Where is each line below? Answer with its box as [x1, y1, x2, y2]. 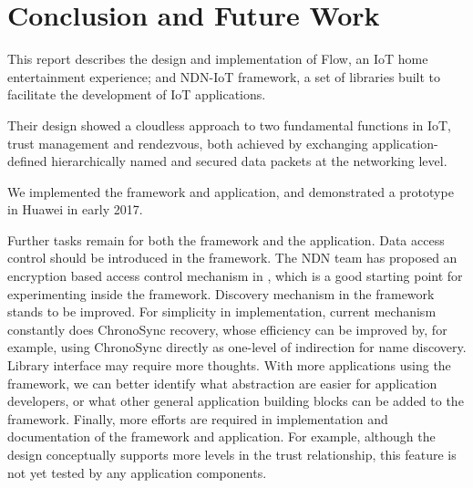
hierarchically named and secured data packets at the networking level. [51, 151, 447, 171]
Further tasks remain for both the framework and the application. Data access [7, 230, 445, 249]
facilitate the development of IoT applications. [7, 85, 266, 104]
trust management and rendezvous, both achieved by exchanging [7, 133, 368, 152]
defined [7, 151, 47, 171]
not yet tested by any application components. [7, 462, 267, 482]
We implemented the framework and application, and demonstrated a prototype [7, 182, 454, 201]
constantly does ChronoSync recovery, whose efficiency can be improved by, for [7, 319, 447, 338]
